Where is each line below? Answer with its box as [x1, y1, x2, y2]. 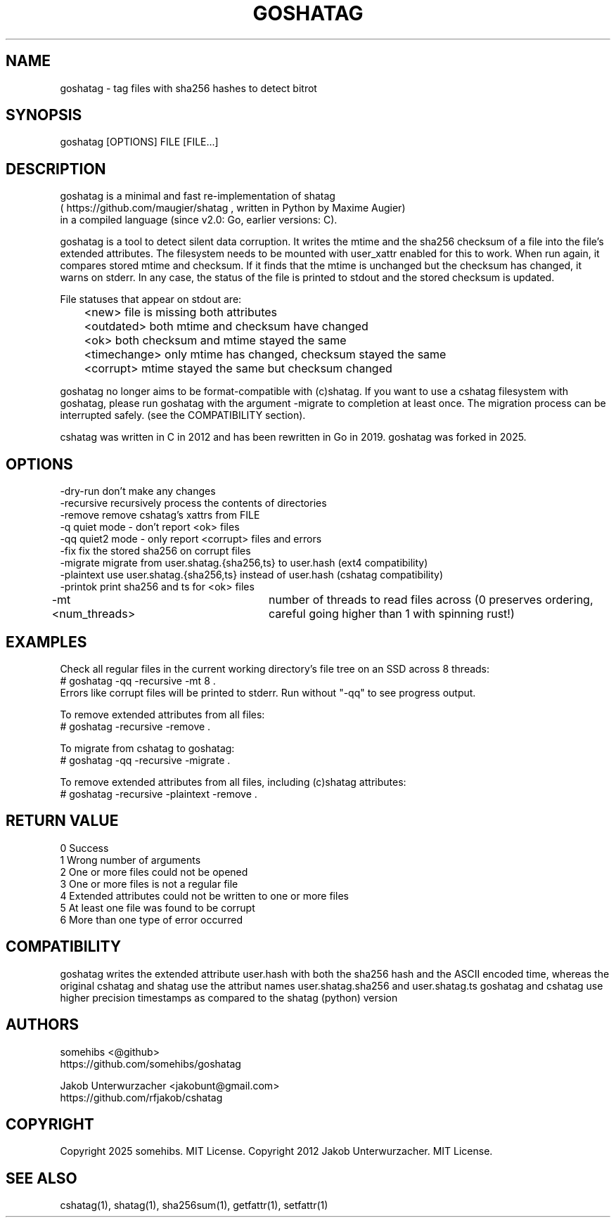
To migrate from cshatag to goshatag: [60, 742, 235, 754]
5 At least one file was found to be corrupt [60, 901, 255, 914]
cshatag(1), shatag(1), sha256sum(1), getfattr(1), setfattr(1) [60, 1199, 328, 1212]
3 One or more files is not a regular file [60, 877, 238, 890]
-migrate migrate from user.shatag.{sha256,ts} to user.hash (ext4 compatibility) [60, 557, 428, 569]
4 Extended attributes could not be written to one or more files [60, 889, 349, 902]
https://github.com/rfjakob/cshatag [60, 1091, 223, 1104]
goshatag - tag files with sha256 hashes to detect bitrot [60, 82, 317, 94]
